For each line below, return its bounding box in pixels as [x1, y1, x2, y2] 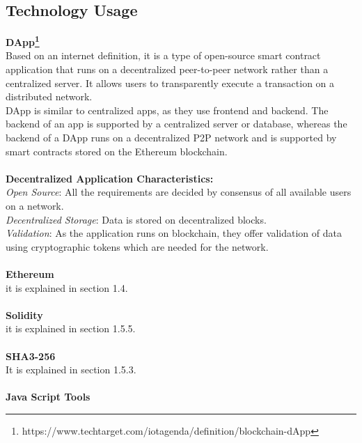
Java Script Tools [6, 389, 90, 404]
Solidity [6, 307, 43, 322]
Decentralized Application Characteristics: [6, 171, 214, 185]
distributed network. [6, 89, 93, 104]
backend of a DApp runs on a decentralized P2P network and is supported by [6, 130, 337, 145]
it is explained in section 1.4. [6, 280, 128, 295]
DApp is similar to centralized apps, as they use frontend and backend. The [6, 102, 329, 117]
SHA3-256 [6, 348, 56, 363]
